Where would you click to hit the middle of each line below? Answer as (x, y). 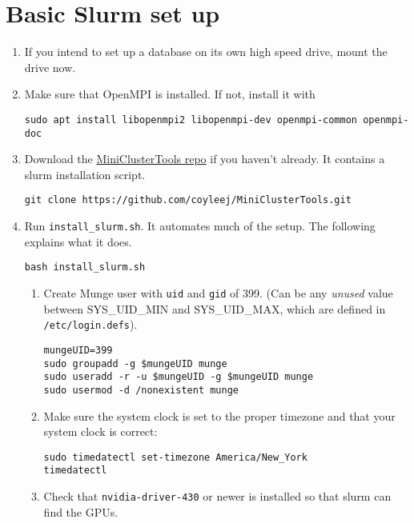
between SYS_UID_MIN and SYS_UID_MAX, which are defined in (215, 308)
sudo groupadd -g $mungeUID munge (135, 363)
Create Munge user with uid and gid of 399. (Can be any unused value (218, 292)
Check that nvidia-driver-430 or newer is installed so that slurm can (217, 496)
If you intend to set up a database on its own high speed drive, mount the (206, 52)
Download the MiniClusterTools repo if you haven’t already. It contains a (205, 159)
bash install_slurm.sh (85, 267)
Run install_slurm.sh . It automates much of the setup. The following (200, 226)
